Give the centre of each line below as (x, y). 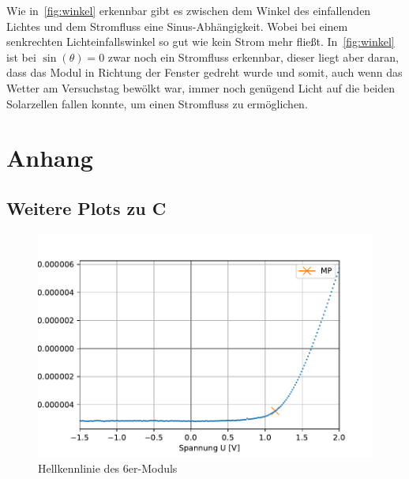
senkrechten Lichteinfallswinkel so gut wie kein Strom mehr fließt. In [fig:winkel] (201, 41)
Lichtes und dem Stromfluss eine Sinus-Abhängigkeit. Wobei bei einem (177, 26)
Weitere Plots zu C (86, 207)
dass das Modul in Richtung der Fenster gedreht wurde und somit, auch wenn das (204, 72)
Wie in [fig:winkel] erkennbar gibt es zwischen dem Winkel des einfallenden (189, 10)
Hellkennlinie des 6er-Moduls (108, 468)
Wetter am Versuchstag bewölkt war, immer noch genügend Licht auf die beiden (201, 87)
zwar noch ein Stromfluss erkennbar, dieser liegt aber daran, (253, 57)
